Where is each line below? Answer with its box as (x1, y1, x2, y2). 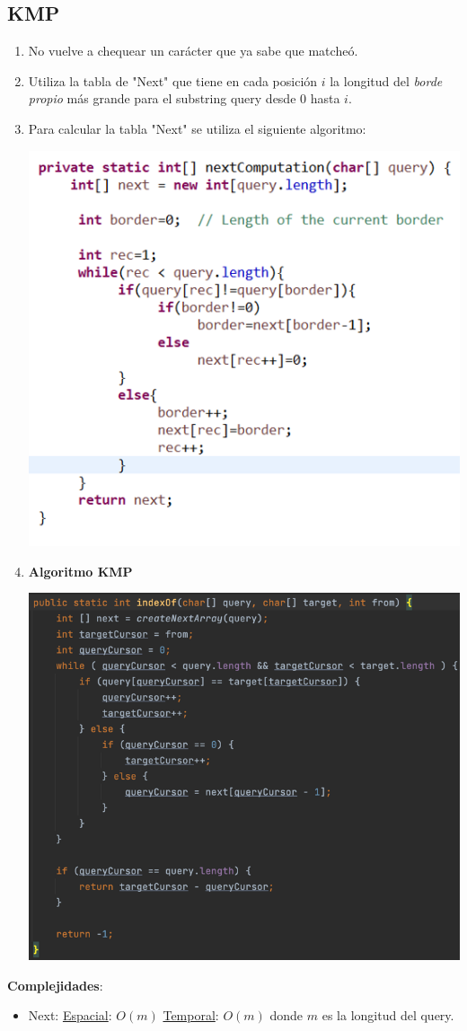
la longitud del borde (330, 71, 443, 90)
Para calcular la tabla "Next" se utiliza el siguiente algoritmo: (28, 119, 366, 137)
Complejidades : (7, 975, 103, 994)
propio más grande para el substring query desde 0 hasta (28, 89, 340, 108)
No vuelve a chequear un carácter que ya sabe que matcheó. (28, 41, 358, 60)
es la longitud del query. (322, 1006, 454, 1025)
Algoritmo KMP (28, 561, 133, 580)
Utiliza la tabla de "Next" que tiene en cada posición (28, 71, 318, 90)
